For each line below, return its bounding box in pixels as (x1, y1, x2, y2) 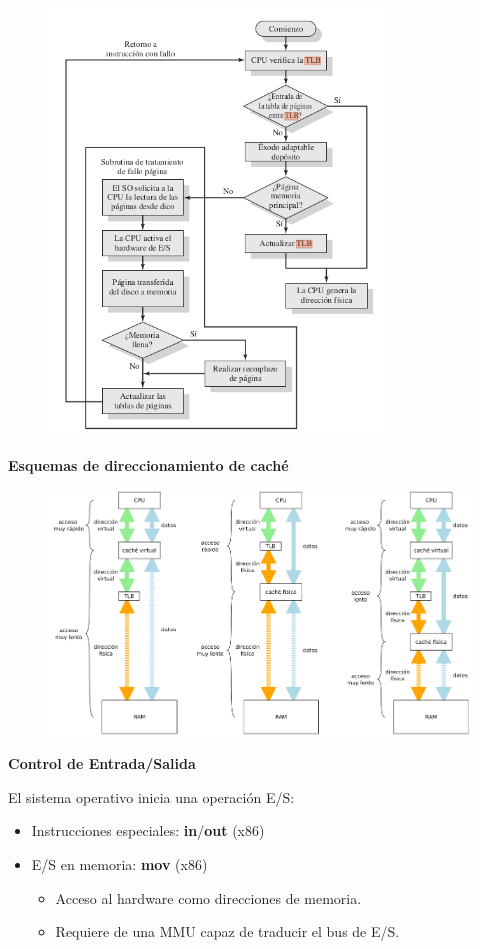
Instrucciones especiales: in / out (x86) (31, 820, 265, 841)
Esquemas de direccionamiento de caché (8, 454, 289, 475)
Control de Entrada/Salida (8, 753, 196, 774)
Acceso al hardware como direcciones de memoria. (55, 887, 362, 908)
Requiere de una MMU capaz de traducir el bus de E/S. (55, 921, 400, 942)
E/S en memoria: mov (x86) (31, 853, 208, 874)
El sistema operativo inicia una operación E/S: (8, 786, 295, 807)
